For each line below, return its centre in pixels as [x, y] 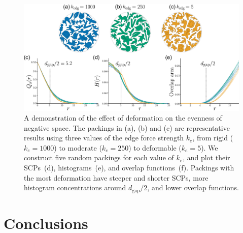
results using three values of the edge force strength [104, 138]
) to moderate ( [78, 147]
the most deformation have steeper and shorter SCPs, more [116, 177]
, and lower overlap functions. [193, 187]
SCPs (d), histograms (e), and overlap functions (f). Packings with [129, 168]
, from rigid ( [213, 138]
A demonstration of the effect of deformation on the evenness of [123, 118]
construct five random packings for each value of [99, 157]
